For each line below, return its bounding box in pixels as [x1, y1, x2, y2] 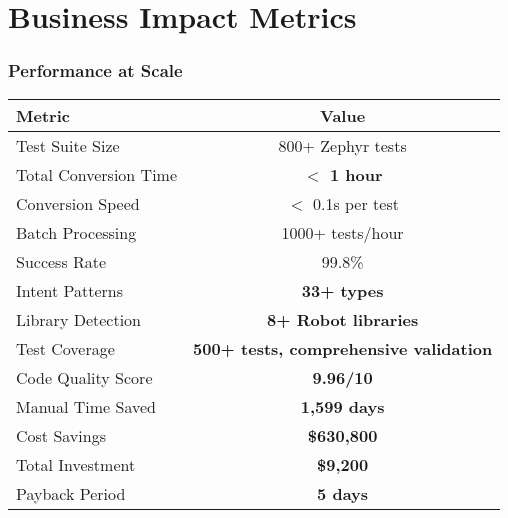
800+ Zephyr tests [278, 133, 407, 157]
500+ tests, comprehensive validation [193, 336, 493, 360]
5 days [317, 481, 369, 505]
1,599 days [300, 394, 385, 418]
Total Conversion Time [16, 162, 178, 186]
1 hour [330, 162, 383, 186]
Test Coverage [16, 336, 115, 360]
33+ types [301, 278, 384, 302]
